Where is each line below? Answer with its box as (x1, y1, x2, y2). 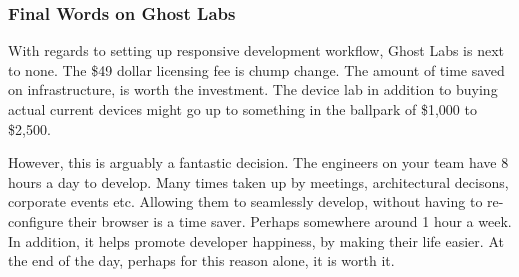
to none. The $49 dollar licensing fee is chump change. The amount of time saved (8, 59, 505, 80)
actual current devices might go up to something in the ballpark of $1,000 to (8, 99, 477, 119)
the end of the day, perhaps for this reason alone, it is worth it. (8, 250, 395, 271)
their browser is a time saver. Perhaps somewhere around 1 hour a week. (67, 210, 512, 231)
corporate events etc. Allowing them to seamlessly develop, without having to (8, 191, 483, 212)
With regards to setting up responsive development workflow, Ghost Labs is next (8, 40, 505, 61)
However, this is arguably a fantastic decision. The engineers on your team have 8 (8, 152, 509, 173)
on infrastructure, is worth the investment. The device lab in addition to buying (8, 79, 498, 100)
